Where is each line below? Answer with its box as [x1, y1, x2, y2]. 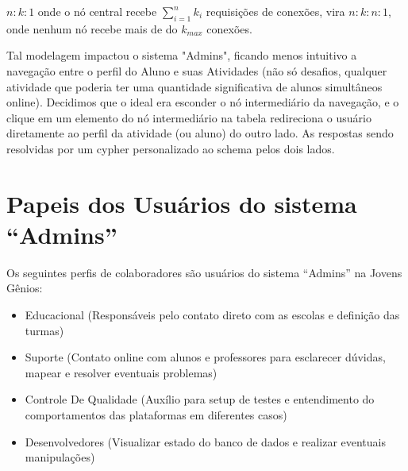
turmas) [25, 322, 64, 338]
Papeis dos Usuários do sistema [6, 187, 357, 219]
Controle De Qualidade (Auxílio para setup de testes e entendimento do [25, 391, 375, 407]
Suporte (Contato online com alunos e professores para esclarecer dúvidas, [25, 349, 386, 365]
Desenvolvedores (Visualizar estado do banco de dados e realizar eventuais [25, 433, 387, 450]
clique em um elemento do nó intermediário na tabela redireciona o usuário [6, 109, 371, 125]
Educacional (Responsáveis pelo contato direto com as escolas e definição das [25, 307, 400, 323]
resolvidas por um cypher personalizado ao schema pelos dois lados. [6, 140, 335, 156]
